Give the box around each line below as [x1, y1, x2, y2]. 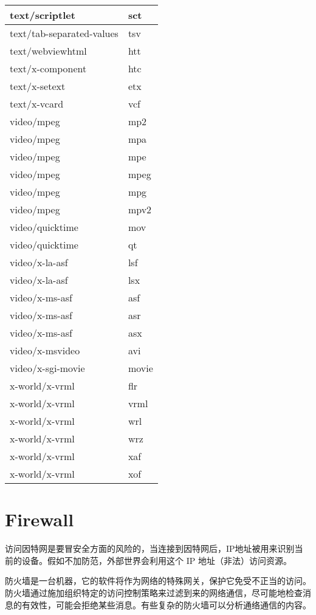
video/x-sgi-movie [10, 361, 85, 375]
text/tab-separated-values [10, 26, 118, 40]
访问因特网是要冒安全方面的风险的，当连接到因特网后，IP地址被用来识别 [5, 542, 295, 555]
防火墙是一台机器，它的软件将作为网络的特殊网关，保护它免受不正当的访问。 [5, 574, 311, 587]
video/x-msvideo [10, 343, 80, 357]
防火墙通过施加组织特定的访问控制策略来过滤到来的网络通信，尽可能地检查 [5, 586, 303, 599]
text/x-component [10, 61, 87, 75]
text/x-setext [10, 79, 66, 93]
